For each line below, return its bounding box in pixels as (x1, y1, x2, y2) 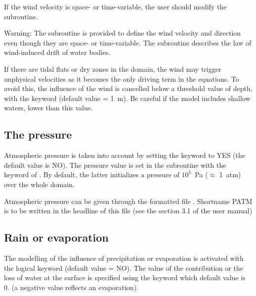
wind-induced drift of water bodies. (4, 47, 111, 57)
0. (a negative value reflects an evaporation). (4, 282, 138, 292)
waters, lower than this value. (4, 102, 93, 113)
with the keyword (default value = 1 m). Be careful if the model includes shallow (4, 93, 251, 103)
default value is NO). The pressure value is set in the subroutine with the (4, 159, 226, 170)
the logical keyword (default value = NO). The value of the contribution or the (4, 262, 243, 273)
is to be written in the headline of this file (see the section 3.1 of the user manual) (4, 205, 253, 216)
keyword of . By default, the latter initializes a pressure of (4, 169, 179, 180)
